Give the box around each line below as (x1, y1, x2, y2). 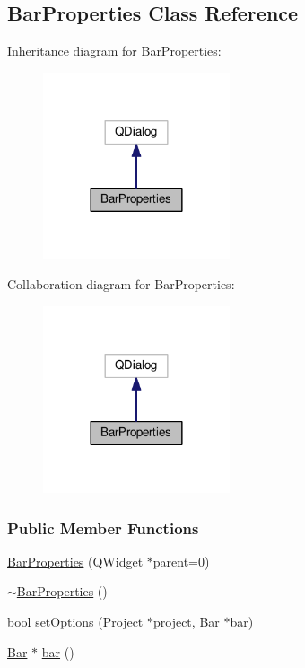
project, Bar (152, 611, 220, 630)
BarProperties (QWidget (7, 551, 144, 570)
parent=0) (152, 551, 210, 570)
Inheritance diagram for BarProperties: (7, 41, 222, 60)
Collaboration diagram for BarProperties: (7, 275, 235, 294)
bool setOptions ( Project (7, 611, 144, 630)
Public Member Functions (7, 516, 199, 539)
